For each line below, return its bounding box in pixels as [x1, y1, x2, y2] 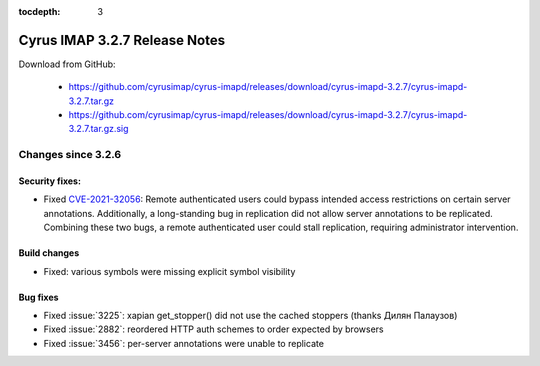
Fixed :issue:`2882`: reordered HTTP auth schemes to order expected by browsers [43, 323, 384, 335]
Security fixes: [18, 175, 82, 187]
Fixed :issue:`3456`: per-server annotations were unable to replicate [43, 337, 325, 349]
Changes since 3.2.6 [18, 148, 122, 162]
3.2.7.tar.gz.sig [68, 123, 129, 135]
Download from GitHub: [18, 58, 116, 70]
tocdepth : [18, 6, 61, 17]
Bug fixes [18, 291, 59, 303]
